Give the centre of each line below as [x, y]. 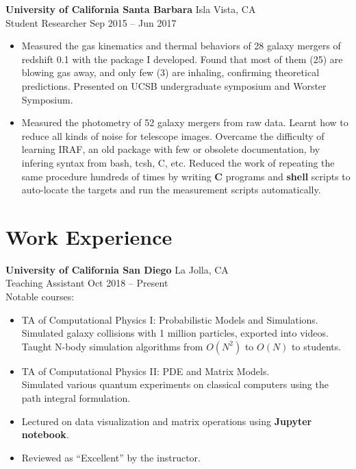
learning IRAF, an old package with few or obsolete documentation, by [171, 149]
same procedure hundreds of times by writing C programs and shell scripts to [186, 176]
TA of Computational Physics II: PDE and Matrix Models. [145, 371]
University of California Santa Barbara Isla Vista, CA [131, 9]
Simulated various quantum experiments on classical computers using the [175, 384]
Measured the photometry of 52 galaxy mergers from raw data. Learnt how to [185, 122]
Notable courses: [40, 297]
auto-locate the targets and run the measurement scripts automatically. [171, 190]
